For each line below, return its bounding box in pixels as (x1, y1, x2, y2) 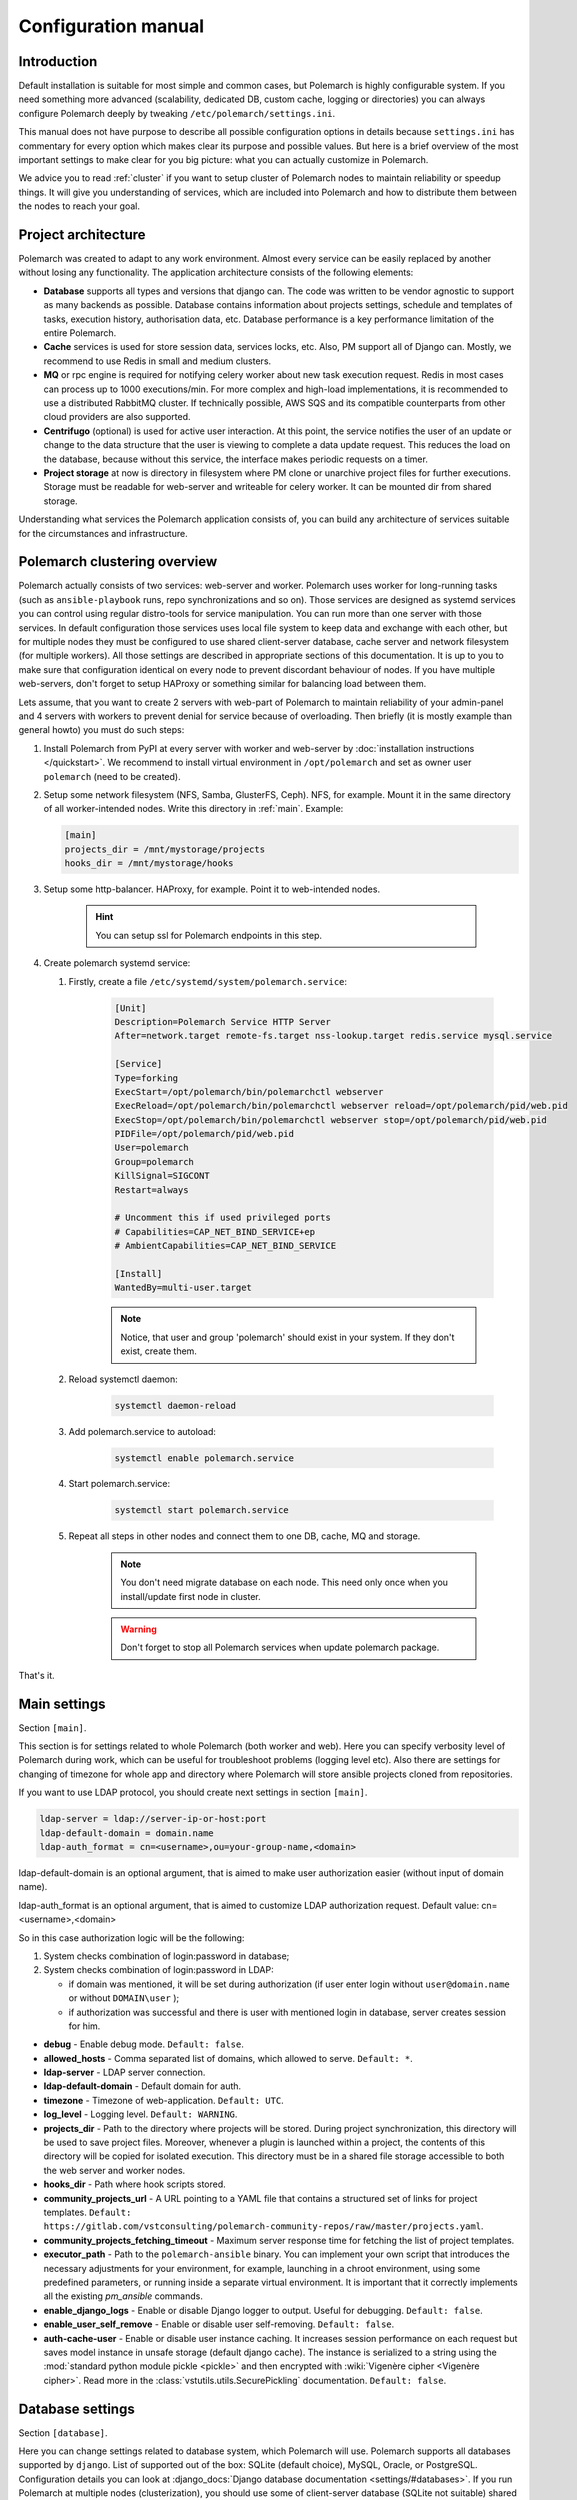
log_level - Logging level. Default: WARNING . (43, 2108, 238, 2120)
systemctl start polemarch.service (114, 1505, 289, 1516)
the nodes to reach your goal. (18, 200, 140, 212)
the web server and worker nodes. (43, 2164, 186, 2176)
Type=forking (114, 1072, 179, 1084)
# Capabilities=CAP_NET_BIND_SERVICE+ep (114, 1226, 315, 1237)
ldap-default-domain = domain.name (39, 1827, 214, 1839)
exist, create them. (120, 1345, 197, 1357)
